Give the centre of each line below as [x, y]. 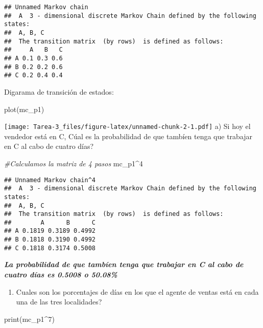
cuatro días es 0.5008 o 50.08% [61, 275]
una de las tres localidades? [59, 302]
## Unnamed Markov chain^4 [50, 180]
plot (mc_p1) [24, 109]
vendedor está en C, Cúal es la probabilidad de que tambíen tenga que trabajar [128, 136]
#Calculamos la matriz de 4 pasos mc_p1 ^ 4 [74, 163]
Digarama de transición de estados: [59, 91]
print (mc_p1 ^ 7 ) [29, 319]
